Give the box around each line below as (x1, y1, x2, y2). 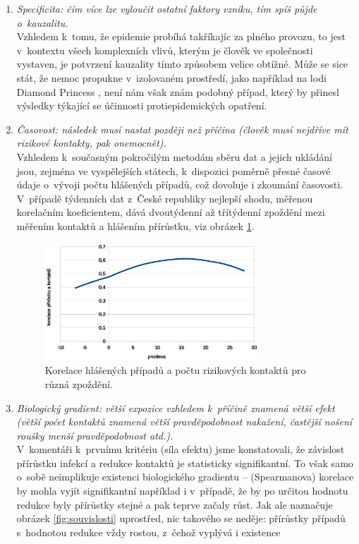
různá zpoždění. (44, 376, 113, 391)
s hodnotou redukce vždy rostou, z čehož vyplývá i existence (16, 524, 281, 539)
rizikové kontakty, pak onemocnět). (16, 135, 166, 150)
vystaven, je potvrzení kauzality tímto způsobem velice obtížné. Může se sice (16, 56, 348, 71)
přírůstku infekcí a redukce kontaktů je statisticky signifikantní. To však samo (16, 455, 353, 470)
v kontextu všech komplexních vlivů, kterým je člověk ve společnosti (16, 42, 313, 57)
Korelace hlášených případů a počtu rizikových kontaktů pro (44, 363, 306, 377)
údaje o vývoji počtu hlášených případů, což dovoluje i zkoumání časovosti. (16, 177, 343, 192)
